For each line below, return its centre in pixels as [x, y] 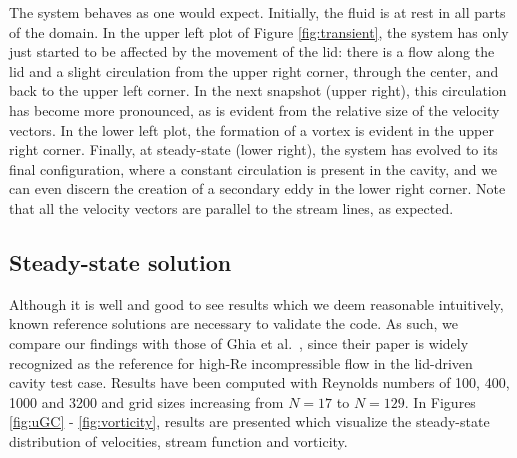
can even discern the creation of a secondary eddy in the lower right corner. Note [257, 188]
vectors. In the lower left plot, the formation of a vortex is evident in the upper [251, 129]
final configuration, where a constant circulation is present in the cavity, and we [253, 168]
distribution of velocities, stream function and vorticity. [178, 440]
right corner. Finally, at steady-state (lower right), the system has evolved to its [253, 149]
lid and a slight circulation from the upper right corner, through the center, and [254, 70]
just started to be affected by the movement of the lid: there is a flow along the [252, 51]
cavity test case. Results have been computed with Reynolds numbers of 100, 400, [259, 382]
